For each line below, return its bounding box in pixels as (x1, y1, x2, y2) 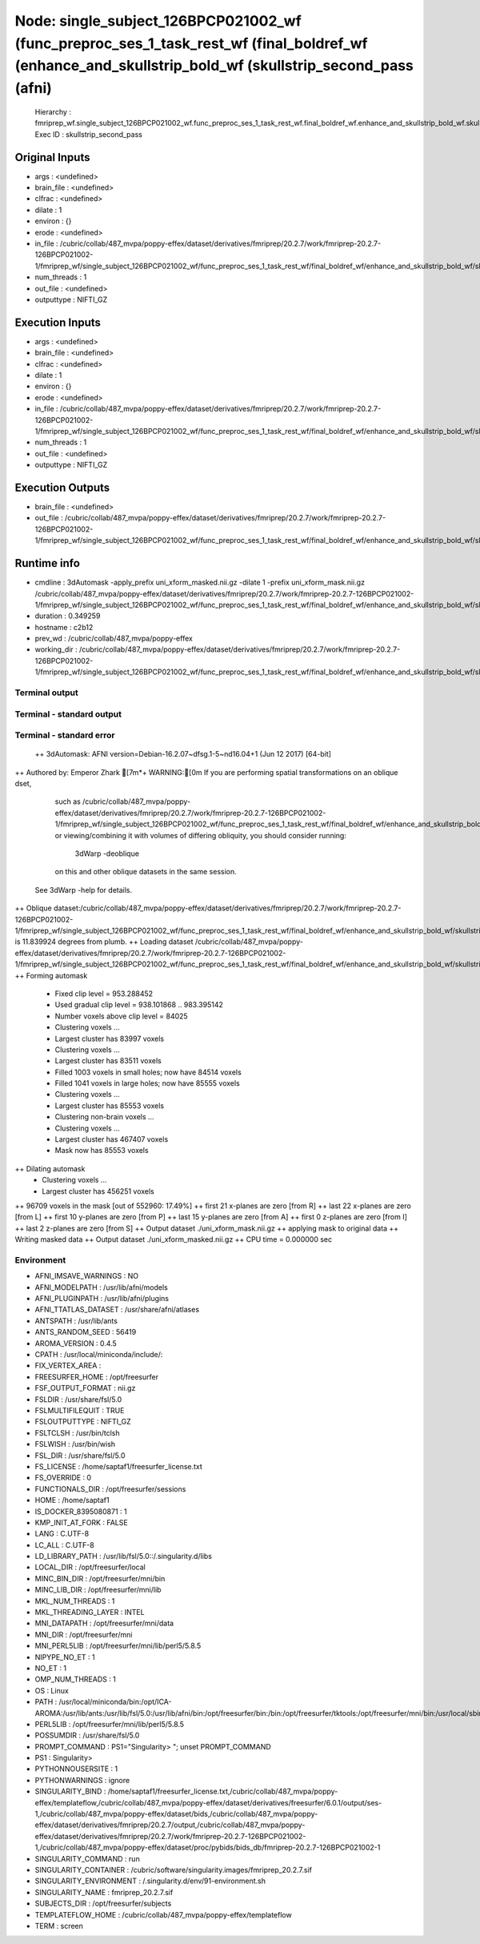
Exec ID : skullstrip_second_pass (34, 129, 143, 139)
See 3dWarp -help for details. (34, 885, 133, 894)
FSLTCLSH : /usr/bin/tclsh (34, 1428, 120, 1437)
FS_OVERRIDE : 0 (34, 1473, 92, 1483)
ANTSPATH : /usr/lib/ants (34, 1315, 118, 1325)
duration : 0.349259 (34, 611, 101, 621)
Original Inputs (14, 151, 90, 164)
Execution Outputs (14, 480, 110, 494)
